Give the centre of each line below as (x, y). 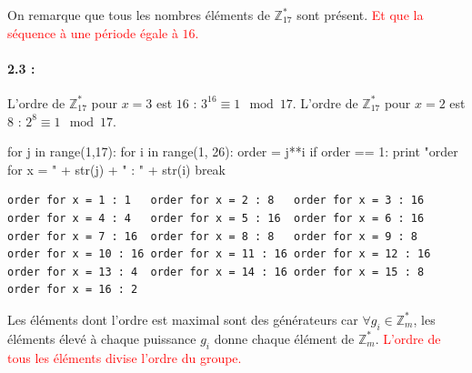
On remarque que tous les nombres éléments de (139, 15)
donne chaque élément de (284, 338)
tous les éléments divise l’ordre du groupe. (125, 357)
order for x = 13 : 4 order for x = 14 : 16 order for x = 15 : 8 (216, 272)
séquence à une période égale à (93, 32)
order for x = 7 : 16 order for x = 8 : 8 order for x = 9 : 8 (213, 236)
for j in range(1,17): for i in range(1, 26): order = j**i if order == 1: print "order (233, 151)
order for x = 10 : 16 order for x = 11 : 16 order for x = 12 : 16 (219, 254)
